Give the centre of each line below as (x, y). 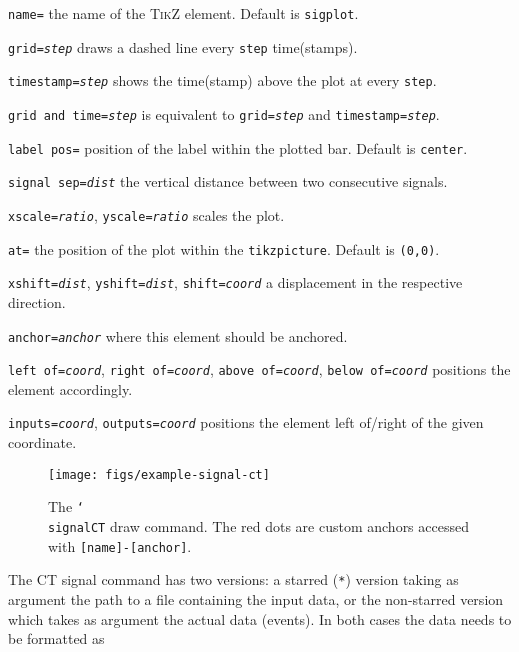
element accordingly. (70, 388)
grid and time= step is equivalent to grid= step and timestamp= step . (224, 113)
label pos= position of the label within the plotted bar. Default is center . (238, 147)
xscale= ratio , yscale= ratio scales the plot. (146, 214)
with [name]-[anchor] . (120, 545)
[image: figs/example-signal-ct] (159, 474)
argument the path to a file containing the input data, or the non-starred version (256, 598)
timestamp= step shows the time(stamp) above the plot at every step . (222, 80)
